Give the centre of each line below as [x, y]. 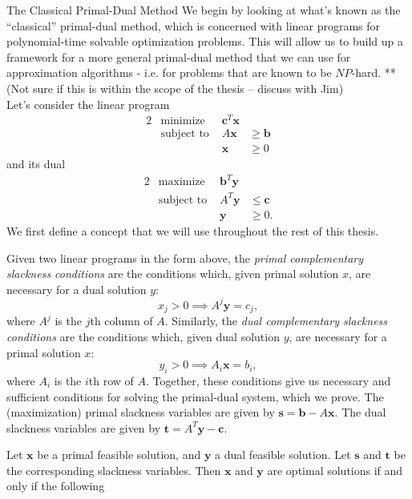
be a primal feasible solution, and [119, 455]
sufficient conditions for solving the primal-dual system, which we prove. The [195, 396]
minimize [183, 121]
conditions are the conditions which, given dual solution [143, 336]
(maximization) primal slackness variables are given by [141, 412]
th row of [111, 380]
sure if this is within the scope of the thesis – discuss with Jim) [188, 88]
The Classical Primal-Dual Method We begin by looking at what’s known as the [204, 10]
